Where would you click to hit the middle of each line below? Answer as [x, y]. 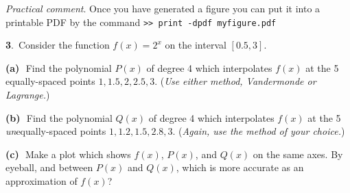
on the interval [196, 45]
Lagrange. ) [28, 95]
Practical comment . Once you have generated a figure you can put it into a [163, 8]
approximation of [42, 181]
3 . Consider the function [58, 45]
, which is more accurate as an [240, 167]
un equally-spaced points [56, 131]
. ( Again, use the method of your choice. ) [259, 131]
